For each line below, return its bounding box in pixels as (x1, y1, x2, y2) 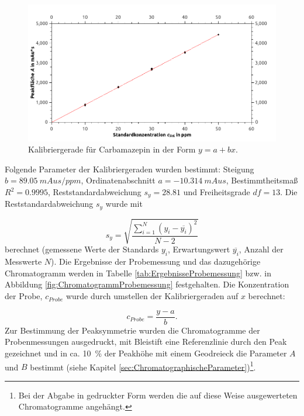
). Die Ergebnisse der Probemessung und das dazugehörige (51, 255, 261, 268)
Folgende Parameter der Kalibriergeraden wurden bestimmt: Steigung (5, 162, 254, 175)
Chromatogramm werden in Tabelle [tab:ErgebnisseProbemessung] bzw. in (5, 266, 271, 279)
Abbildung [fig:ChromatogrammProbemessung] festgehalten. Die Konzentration (5, 278, 289, 290)
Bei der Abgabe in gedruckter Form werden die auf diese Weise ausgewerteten (18, 389, 298, 401)
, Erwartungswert (167, 243, 230, 255)
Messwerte (5, 255, 42, 268)
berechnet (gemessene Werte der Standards (5, 243, 159, 255)
